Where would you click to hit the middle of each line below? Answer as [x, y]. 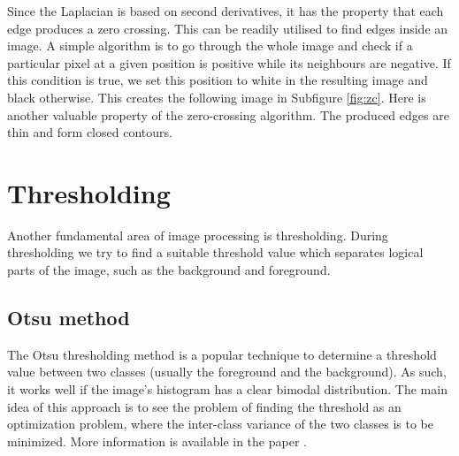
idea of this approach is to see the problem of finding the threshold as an [204, 406]
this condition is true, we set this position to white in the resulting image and [218, 80]
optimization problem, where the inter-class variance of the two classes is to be [220, 424]
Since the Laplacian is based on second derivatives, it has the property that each [226, 11]
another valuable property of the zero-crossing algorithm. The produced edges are [228, 114]
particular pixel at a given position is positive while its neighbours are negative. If [229, 62]
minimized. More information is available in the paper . [157, 441]
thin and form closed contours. [90, 132]
